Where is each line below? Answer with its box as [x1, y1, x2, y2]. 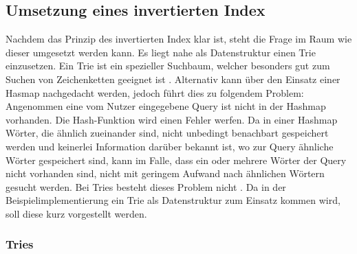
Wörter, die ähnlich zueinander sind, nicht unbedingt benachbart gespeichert [6, 126, 329, 140]
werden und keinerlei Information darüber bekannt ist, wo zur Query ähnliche [6, 139, 334, 153]
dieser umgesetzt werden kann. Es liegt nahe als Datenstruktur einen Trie [6, 45, 316, 59]
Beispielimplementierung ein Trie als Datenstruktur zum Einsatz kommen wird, [6, 193, 340, 207]
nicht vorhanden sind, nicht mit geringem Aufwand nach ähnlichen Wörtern [6, 166, 325, 181]
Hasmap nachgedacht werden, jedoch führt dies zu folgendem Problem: [6, 85, 304, 100]
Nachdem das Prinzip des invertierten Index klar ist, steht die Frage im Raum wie [6, 32, 352, 46]
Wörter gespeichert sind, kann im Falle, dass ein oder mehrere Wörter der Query [6, 152, 347, 167]
